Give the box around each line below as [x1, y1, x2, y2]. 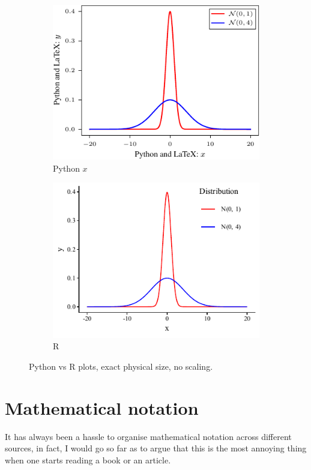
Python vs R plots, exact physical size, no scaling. [29, 360, 213, 372]
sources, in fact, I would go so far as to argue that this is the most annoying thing [5, 442, 307, 454]
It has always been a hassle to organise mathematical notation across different [5, 430, 292, 442]
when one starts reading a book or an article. [5, 453, 171, 466]
